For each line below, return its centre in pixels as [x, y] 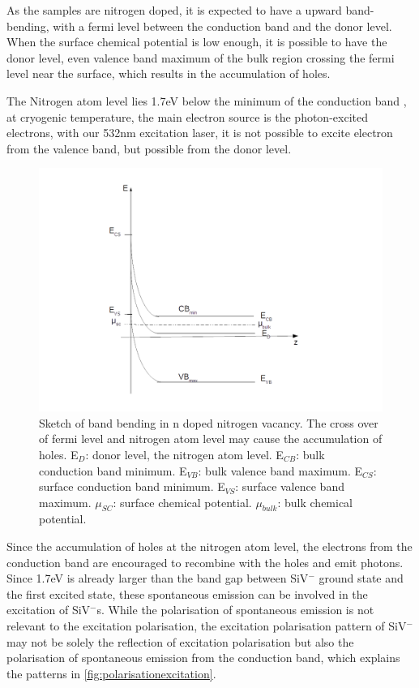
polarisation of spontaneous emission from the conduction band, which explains [203, 658]
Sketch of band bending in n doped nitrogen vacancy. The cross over [209, 422]
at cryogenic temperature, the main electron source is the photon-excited [187, 116]
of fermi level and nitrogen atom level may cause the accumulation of [211, 439]
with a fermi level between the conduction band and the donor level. [222, 26]
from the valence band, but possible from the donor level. [149, 148]
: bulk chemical [315, 502]
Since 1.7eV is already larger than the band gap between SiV [158, 578]
